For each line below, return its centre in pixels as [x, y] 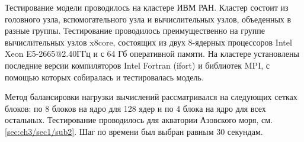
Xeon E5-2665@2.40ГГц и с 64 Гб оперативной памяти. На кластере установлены [152, 54]
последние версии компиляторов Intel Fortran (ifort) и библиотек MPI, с [137, 65]
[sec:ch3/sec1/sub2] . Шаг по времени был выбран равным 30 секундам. [134, 131]
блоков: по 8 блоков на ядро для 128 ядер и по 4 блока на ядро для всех [135, 108]
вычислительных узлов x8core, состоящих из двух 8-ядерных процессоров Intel [148, 42]
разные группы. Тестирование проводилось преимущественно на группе [135, 30]
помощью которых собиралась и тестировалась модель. [104, 77]
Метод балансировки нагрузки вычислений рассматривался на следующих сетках [151, 97]
